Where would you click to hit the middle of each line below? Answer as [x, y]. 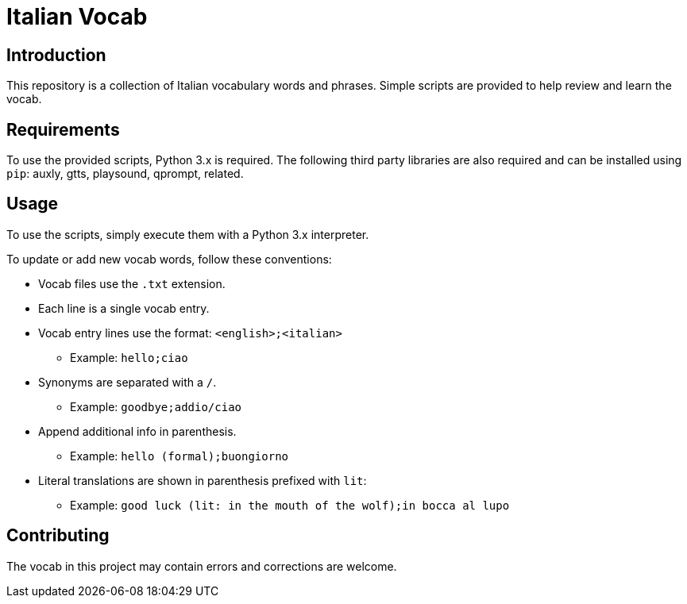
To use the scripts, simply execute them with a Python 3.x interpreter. [188, 234]
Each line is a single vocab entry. [124, 308]
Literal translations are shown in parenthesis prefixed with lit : [203, 480]
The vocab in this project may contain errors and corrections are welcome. [202, 566]
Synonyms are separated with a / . [127, 382]
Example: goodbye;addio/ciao [156, 406]
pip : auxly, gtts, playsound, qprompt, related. [125, 174]
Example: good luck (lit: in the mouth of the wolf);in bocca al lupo [290, 505]
